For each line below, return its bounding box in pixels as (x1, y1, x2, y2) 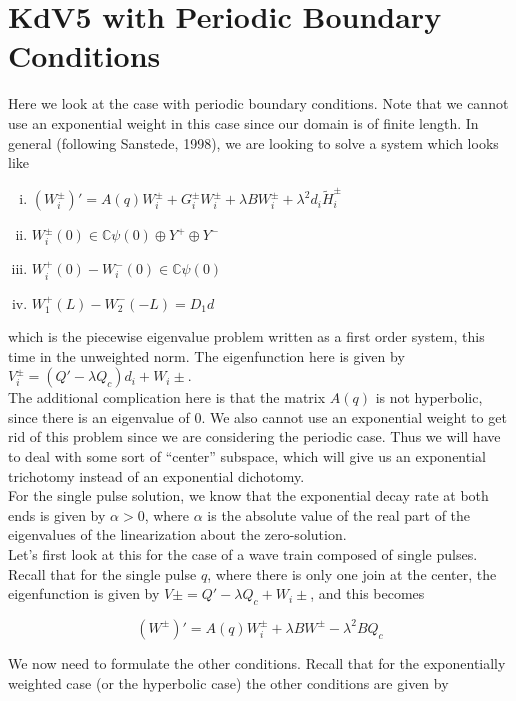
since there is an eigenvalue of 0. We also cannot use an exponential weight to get (8, 406, 507, 427)
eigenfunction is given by (8, 583, 160, 604)
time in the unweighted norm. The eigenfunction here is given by (8, 345, 405, 366)
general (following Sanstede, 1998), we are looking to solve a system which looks (8, 132, 499, 153)
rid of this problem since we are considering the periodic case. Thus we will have (8, 426, 501, 447)
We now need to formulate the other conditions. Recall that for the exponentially (8, 652, 506, 673)
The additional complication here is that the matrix (8, 387, 326, 408)
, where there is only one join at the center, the (207, 563, 497, 584)
